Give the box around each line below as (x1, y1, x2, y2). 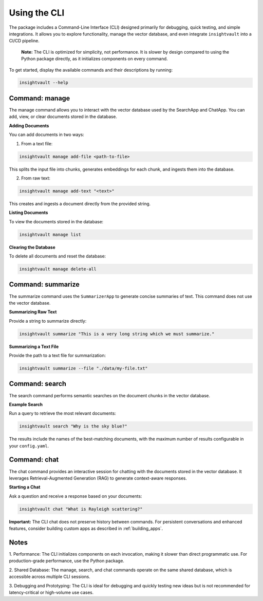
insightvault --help (19, 80, 68, 85)
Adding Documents (9, 122, 49, 129)
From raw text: (21, 175, 51, 181)
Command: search (9, 380, 67, 388)
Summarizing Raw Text (9, 309, 57, 315)
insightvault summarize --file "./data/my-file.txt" (19, 366, 148, 371)
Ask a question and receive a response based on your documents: (9, 493, 142, 499)
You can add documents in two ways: (9, 132, 85, 137)
